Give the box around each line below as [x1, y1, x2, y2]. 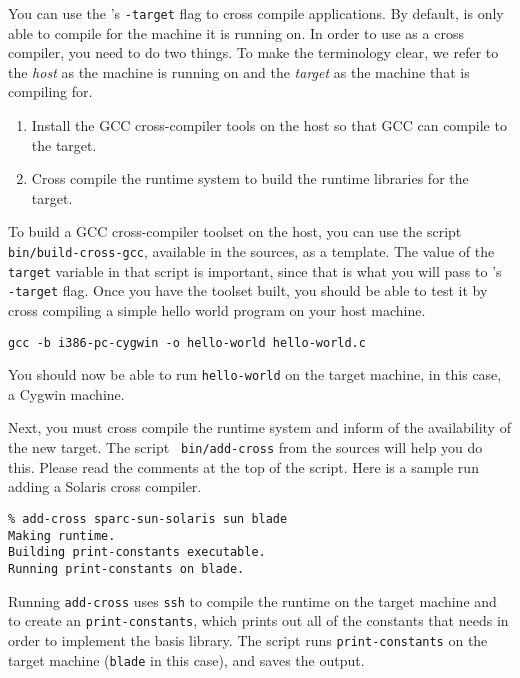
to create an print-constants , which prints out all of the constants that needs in [8, 610, 509, 631]
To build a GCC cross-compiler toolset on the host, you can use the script [8, 221, 462, 242]
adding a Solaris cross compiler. [8, 476, 202, 497]
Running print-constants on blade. [8, 561, 245, 576]
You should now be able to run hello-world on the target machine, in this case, [8, 364, 502, 385]
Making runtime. [8, 528, 116, 543]
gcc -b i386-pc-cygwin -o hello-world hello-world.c [8, 335, 366, 350]
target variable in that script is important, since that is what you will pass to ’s [8, 260, 502, 281]
